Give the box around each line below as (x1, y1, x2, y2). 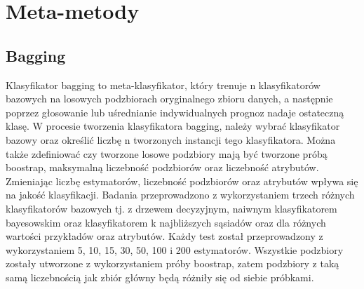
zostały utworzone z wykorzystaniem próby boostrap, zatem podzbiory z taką (6, 256, 339, 271)
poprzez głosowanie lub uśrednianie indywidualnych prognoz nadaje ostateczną (6, 105, 344, 119)
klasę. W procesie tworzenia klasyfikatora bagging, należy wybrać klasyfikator (6, 119, 340, 133)
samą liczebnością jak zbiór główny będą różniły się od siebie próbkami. (6, 269, 314, 284)
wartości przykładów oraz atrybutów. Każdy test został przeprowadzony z (6, 229, 323, 243)
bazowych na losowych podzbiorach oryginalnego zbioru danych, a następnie (6, 91, 333, 106)
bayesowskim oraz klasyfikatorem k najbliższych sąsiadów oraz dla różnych (6, 215, 326, 229)
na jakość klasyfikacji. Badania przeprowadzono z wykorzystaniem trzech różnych (6, 187, 355, 202)
